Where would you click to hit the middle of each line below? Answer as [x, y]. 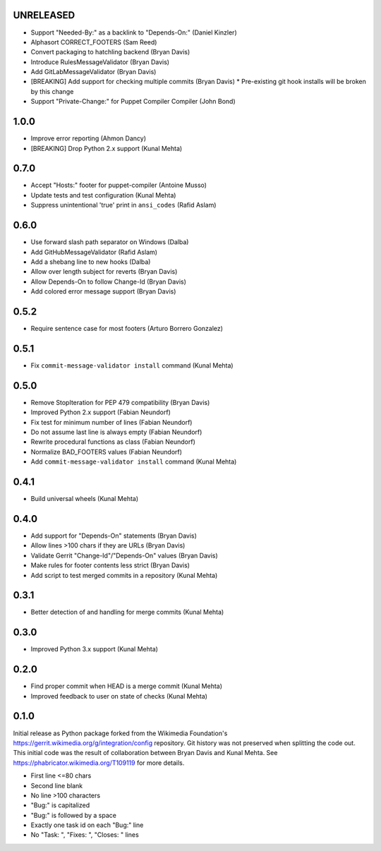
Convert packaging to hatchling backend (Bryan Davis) [110, 52]
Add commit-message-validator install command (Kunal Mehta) [134, 461]
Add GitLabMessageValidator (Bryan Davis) [93, 72]
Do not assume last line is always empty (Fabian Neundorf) [116, 432]
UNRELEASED [44, 15]
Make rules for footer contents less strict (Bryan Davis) [110, 565]
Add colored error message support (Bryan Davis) [103, 291]
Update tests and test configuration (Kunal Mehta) [103, 195]
